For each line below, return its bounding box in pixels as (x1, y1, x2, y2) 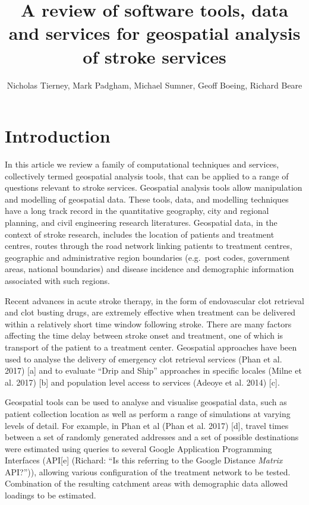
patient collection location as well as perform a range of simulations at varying (5, 407, 291, 419)
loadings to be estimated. (5, 489, 96, 501)
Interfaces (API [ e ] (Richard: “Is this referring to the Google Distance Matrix (5, 454, 283, 466)
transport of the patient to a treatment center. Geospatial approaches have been (5, 340, 297, 353)
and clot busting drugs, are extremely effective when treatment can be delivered (5, 306, 296, 318)
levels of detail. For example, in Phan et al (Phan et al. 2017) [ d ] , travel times (5, 419, 289, 431)
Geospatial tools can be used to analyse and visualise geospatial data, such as (5, 396, 287, 408)
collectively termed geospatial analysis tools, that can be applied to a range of (5, 169, 289, 182)
